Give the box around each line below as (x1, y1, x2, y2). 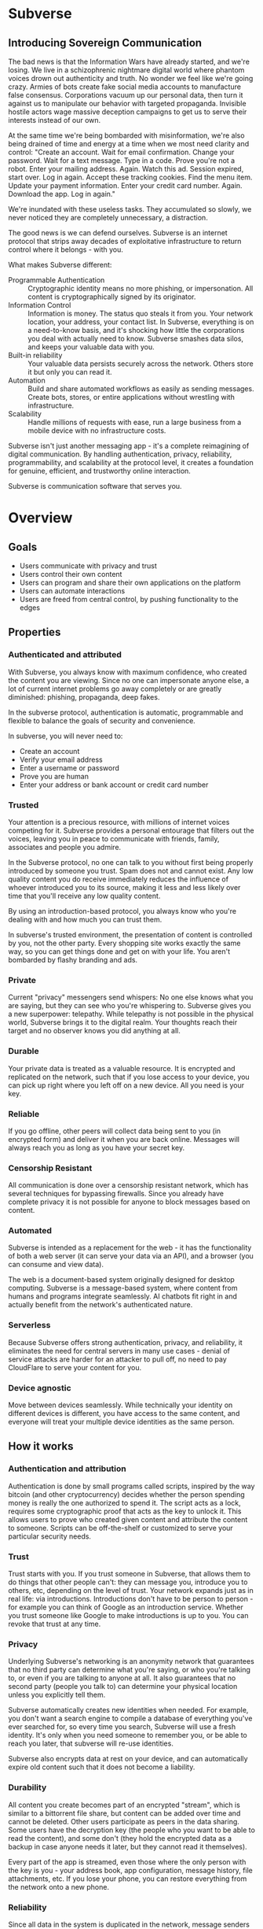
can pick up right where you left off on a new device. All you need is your (8, 1080, 245, 1090)
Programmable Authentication (8, 275, 105, 284)
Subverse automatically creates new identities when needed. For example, (8, 1705, 249, 1715)
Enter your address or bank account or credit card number (19, 780, 209, 789)
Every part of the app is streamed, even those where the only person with (8, 1857, 247, 1866)
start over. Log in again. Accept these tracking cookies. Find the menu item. (8, 172, 253, 182)
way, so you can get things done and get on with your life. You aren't (8, 946, 230, 956)
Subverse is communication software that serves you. (8, 482, 182, 490)
